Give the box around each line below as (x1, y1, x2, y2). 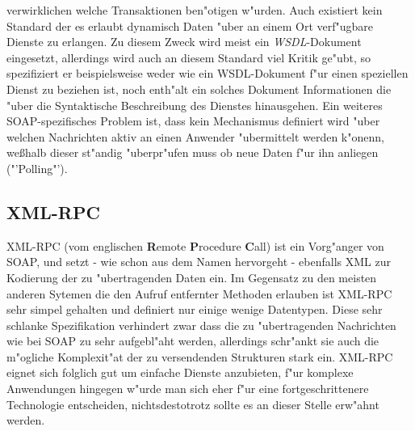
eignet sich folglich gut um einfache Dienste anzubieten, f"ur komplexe (6, 364, 354, 381)
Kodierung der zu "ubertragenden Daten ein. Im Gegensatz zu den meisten (6, 268, 377, 285)
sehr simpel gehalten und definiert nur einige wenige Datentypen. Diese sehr (6, 301, 383, 318)
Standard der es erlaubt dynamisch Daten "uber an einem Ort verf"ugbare (6, 17, 374, 34)
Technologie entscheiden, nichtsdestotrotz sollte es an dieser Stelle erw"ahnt (6, 395, 379, 412)
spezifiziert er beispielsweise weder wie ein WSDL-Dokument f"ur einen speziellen (6, 65, 409, 82)
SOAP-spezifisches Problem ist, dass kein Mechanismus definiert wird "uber (6, 112, 380, 129)
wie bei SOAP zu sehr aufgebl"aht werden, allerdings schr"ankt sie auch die (6, 332, 379, 349)
